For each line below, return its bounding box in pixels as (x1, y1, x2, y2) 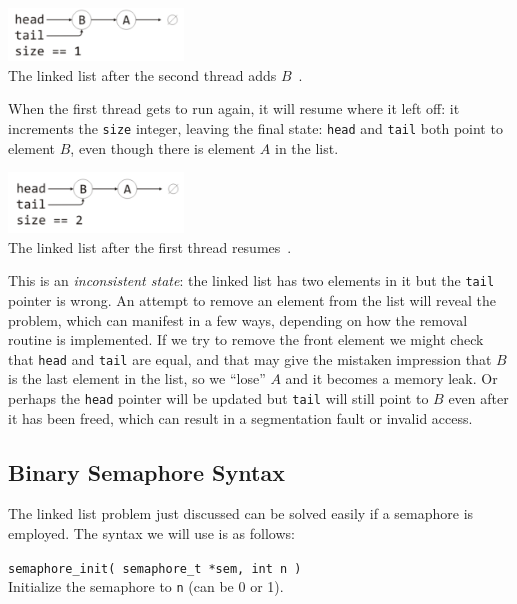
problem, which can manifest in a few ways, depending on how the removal (8, 309, 468, 330)
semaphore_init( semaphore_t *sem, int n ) (8, 561, 302, 576)
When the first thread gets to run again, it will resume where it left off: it (8, 98, 460, 119)
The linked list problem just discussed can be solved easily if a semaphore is (8, 503, 474, 524)
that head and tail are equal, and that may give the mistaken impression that (8, 348, 492, 369)
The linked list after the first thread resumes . (8, 236, 292, 257)
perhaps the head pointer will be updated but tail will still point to (8, 387, 429, 408)
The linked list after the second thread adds (8, 64, 277, 85)
